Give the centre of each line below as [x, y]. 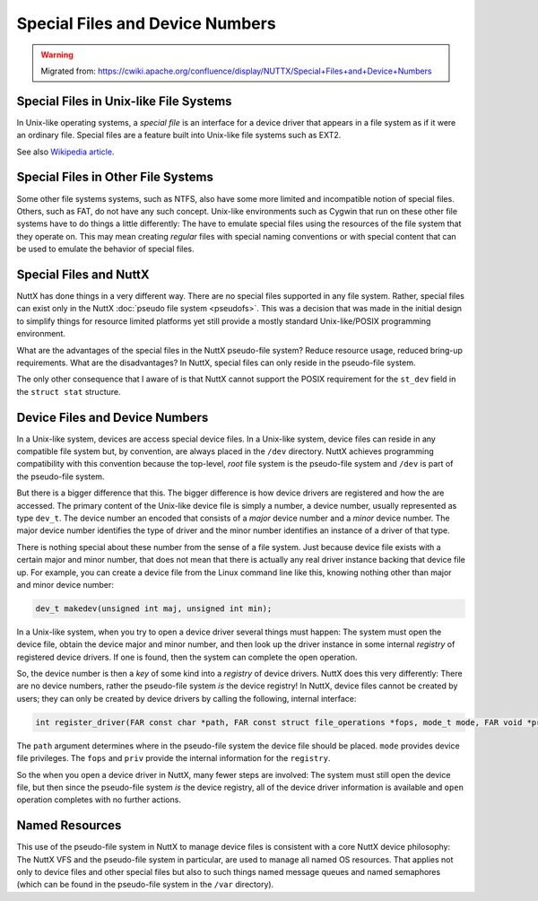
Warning [57, 55]
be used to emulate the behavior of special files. [105, 249]
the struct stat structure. [69, 391]
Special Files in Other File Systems [115, 177]
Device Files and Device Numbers [113, 417]
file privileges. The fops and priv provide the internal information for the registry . [174, 758]
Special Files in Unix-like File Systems [124, 101]
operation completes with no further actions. [99, 800]
